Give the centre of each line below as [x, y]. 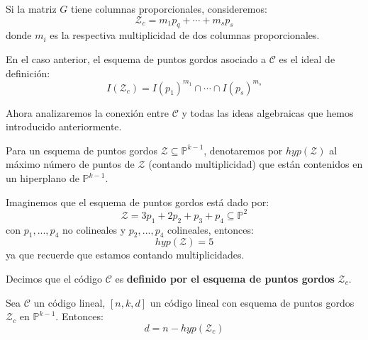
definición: [28, 73]
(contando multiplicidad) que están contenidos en [256, 164]
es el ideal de [307, 58]
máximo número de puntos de [70, 164]
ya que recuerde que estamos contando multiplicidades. [125, 255]
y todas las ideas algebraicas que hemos [268, 112]
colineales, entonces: [211, 229]
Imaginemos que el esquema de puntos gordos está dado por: [138, 202]
